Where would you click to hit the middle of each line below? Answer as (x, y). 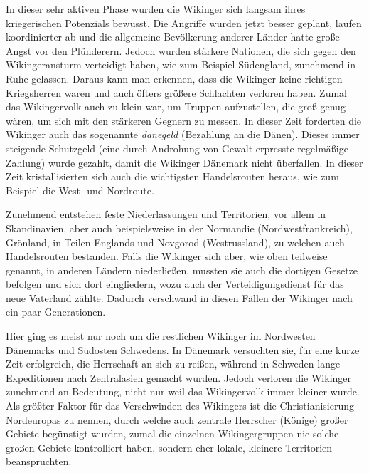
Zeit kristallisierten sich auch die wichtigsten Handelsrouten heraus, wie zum (172, 176)
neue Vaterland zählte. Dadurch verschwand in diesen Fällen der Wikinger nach (179, 297)
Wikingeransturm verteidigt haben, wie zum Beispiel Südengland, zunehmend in (181, 64)
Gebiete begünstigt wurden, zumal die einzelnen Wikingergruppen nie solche (172, 433)
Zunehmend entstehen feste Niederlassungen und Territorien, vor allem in (166, 214)
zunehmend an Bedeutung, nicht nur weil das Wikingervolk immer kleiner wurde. (183, 391)
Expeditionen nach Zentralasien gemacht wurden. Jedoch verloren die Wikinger (179, 377)
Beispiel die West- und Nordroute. (80, 190)
